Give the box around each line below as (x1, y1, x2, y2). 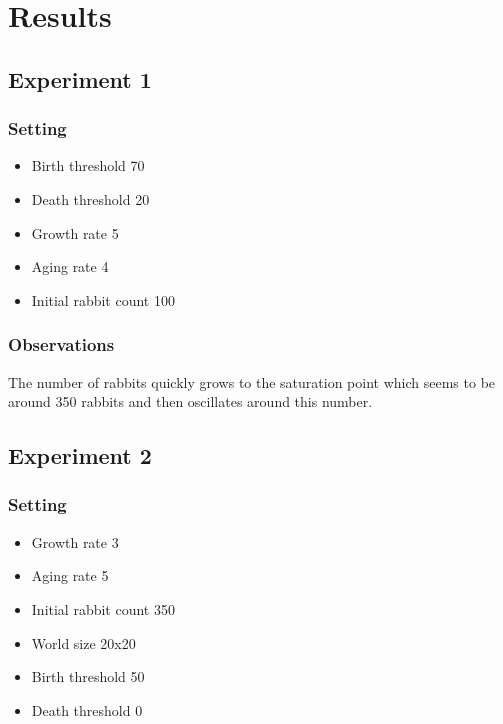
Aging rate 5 (31, 565, 109, 586)
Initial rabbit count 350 (31, 598, 175, 619)
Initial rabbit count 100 (31, 289, 175, 310)
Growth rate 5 (31, 222, 119, 243)
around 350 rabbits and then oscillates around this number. (8, 391, 373, 412)
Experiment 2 (8, 440, 152, 471)
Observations (8, 332, 115, 357)
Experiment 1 (8, 63, 152, 94)
